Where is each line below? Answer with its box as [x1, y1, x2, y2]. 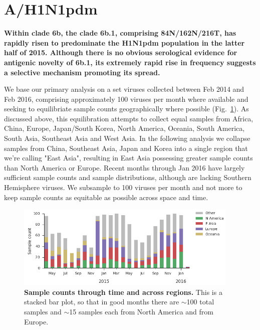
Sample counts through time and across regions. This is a [24, 286, 222, 297]
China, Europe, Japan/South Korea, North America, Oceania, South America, [4, 123, 245, 133]
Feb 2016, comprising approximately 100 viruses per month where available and [4, 93, 248, 104]
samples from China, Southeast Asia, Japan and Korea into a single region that [4, 142, 248, 153]
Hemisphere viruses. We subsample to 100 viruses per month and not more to [4, 182, 242, 193]
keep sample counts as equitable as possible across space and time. [4, 192, 208, 202]
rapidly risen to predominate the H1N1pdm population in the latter [4, 37, 245, 48]
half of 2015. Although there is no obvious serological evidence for [4, 47, 237, 58]
